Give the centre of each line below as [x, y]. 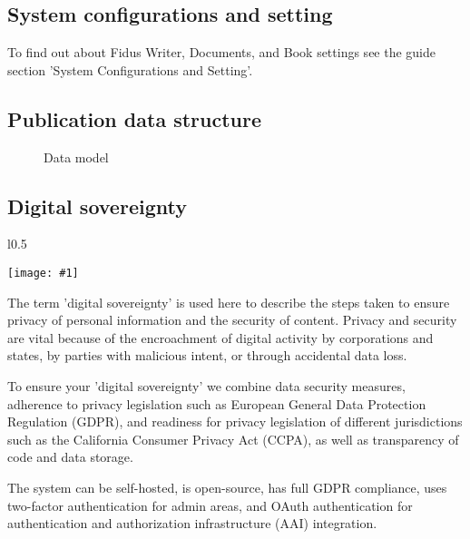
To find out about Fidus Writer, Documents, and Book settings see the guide [222, 52]
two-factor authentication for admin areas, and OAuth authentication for [210, 505]
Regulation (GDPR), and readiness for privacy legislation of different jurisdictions [235, 421]
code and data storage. [70, 457]
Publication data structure [135, 118]
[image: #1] [43, 273]
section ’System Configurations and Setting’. [130, 69]
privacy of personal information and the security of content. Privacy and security [232, 320]
